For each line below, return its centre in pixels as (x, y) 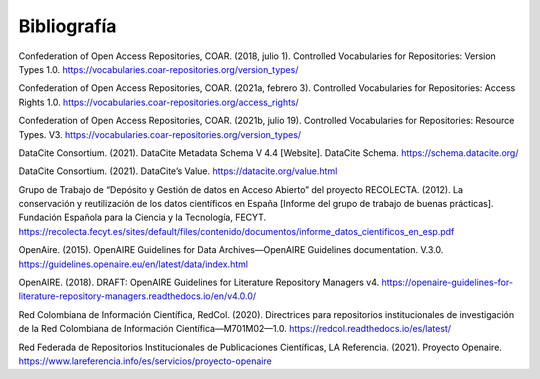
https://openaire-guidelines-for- (447, 282)
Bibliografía (67, 26)
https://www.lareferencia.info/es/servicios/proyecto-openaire (145, 361)
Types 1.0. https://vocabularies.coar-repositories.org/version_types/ (158, 69)
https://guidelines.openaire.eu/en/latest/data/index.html (133, 264)
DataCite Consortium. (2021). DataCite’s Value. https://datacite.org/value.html (178, 171)
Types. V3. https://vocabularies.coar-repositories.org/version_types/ (160, 134)
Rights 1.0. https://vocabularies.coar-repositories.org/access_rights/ (158, 102)
